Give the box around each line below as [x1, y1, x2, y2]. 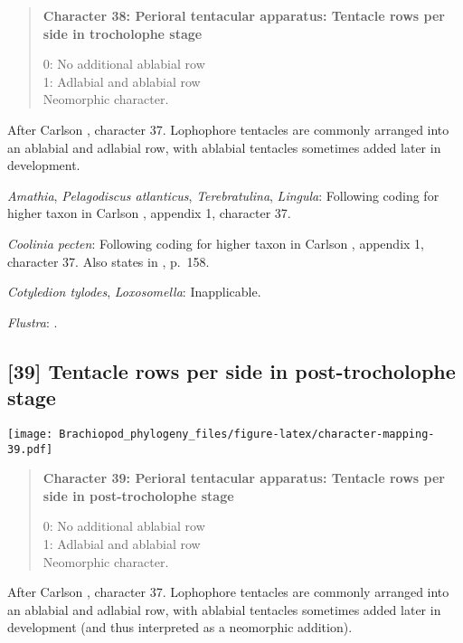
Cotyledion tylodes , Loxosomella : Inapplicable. [7, 282, 261, 301]
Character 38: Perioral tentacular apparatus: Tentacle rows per [43, 6, 445, 24]
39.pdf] [7, 442, 53, 456]
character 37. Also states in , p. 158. [7, 251, 210, 270]
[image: [7, 427, 53, 440]
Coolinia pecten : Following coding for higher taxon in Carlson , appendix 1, [7, 233, 424, 252]
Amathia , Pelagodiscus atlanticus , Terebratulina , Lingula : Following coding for [7, 185, 439, 204]
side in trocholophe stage [43, 24, 203, 43]
